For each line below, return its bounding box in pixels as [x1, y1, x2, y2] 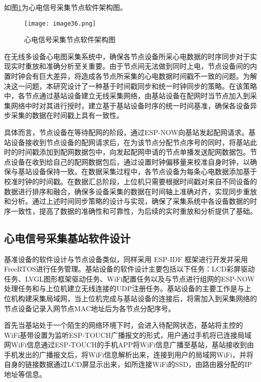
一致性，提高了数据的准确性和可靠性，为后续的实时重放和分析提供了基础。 [11, 205, 257, 216]
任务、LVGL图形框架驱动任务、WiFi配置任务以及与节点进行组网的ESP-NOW [4, 273, 255, 284]
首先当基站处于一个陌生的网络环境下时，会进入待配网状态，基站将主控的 [4, 320, 243, 330]
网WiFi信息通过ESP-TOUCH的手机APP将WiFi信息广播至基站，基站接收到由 [4, 339, 254, 350]
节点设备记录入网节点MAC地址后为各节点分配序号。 [4, 303, 176, 313]
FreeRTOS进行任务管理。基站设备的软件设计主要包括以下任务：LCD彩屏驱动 [4, 264, 255, 274]
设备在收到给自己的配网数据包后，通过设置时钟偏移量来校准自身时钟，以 [11, 156, 250, 167]
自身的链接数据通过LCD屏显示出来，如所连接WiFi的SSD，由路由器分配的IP [4, 359, 252, 369]
